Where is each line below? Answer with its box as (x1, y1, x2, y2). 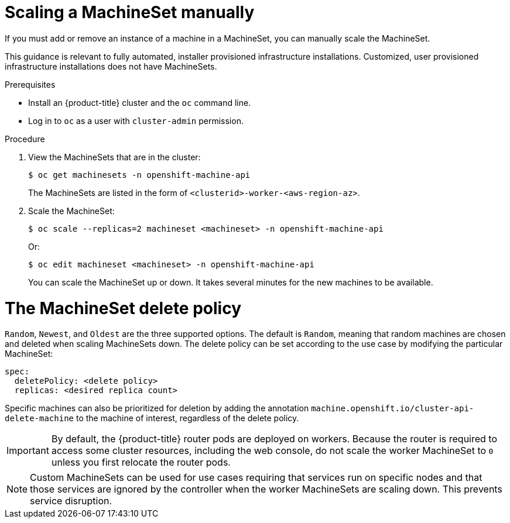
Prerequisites (5, 79, 56, 90)
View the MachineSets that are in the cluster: (28, 152, 201, 162)
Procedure (5, 133, 45, 144)
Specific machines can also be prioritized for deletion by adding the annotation (5, 403, 309, 414)
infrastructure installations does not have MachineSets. (5, 61, 217, 71)
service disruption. (30, 495, 112, 507)
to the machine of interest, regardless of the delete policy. (76, 413, 299, 424)
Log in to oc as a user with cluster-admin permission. (28, 115, 244, 126)
